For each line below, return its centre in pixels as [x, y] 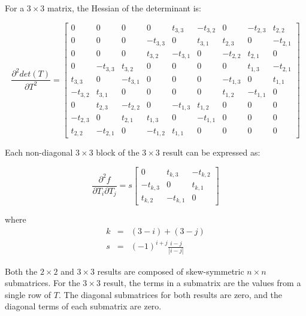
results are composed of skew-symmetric [171, 271]
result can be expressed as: [211, 152]
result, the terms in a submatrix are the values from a [202, 283]
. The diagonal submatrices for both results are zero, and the [170, 294]
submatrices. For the [43, 283]
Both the [21, 271]
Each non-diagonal [39, 152]
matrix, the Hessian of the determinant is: [124, 8]
